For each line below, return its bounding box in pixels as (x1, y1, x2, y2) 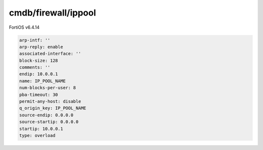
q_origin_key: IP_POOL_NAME (19, 105, 86, 111)
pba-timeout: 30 (19, 92, 58, 97)
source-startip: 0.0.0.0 (19, 119, 79, 125)
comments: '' (19, 65, 51, 70)
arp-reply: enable (19, 44, 63, 50)
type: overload (19, 133, 56, 138)
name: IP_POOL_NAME (19, 78, 66, 84)
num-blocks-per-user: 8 (19, 85, 76, 91)
